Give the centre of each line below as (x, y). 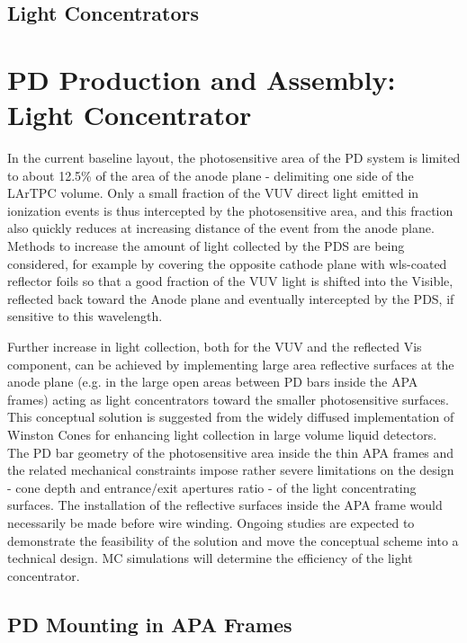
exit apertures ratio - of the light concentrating (287, 487)
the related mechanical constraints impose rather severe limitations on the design (231, 470)
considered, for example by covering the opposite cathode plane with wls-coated (227, 263)
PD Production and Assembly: (202, 79)
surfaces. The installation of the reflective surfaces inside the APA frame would (225, 505)
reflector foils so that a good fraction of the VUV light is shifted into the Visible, (230, 281)
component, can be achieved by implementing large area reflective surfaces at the (231, 364)
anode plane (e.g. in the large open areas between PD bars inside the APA (213, 382)
